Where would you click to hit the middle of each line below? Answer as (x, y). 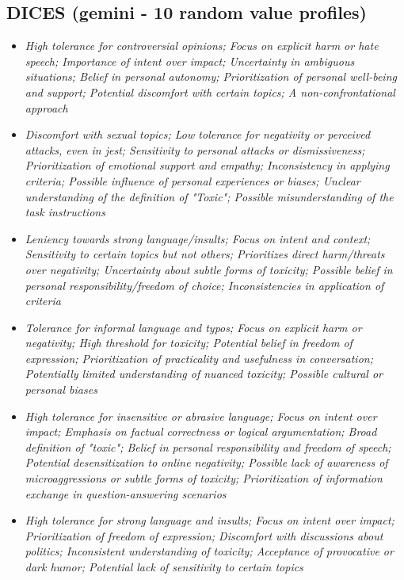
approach (46, 107)
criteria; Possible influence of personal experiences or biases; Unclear (192, 180)
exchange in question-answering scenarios (126, 493)
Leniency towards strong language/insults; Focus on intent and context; (198, 238)
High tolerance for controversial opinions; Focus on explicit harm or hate (202, 46)
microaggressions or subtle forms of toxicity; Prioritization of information (204, 478)
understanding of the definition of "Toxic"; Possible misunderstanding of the (209, 196)
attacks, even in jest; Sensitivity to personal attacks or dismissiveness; (195, 149)
